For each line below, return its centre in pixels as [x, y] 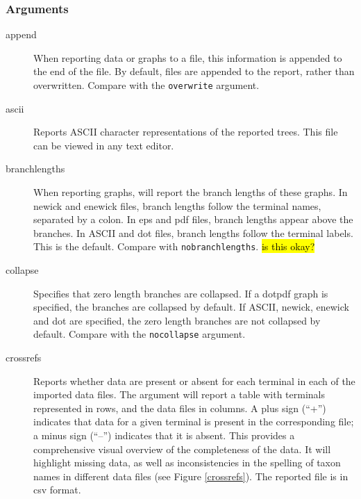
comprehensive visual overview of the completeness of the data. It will [182, 449]
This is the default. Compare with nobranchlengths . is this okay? [174, 246]
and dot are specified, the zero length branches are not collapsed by [177, 320]
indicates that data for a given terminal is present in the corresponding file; [194, 422]
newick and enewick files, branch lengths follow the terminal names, [177, 205]
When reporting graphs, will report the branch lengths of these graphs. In [191, 192]
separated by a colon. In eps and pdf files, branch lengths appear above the [193, 219]
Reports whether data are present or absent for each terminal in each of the [194, 381]
